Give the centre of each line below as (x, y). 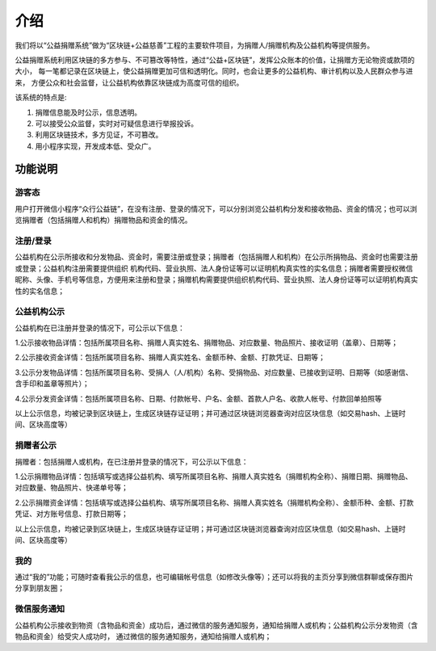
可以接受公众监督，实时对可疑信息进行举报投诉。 (116, 123)
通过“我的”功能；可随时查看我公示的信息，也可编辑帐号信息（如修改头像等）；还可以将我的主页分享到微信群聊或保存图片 (214, 577)
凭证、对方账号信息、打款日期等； (71, 514)
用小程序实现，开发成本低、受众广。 (95, 146)
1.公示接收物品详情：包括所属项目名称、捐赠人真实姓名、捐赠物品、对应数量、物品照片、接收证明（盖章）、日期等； (207, 342)
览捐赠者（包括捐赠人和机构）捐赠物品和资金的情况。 (103, 220)
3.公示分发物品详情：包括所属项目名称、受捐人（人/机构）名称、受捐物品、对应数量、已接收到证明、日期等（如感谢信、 (214, 372)
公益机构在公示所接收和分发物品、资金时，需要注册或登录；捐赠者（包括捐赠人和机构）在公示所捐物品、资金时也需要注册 (216, 257)
